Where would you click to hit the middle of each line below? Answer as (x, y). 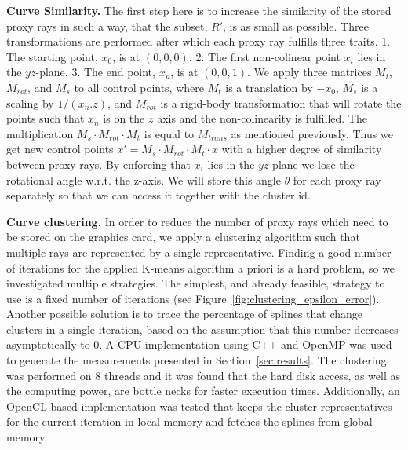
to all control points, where (139, 87)
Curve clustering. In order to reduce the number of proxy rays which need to (197, 221)
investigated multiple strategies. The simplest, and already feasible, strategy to (196, 283)
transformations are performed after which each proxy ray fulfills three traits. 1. (199, 41)
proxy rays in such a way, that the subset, (107, 26)
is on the (124, 118)
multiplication (40, 133)
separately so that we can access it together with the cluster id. (158, 195)
